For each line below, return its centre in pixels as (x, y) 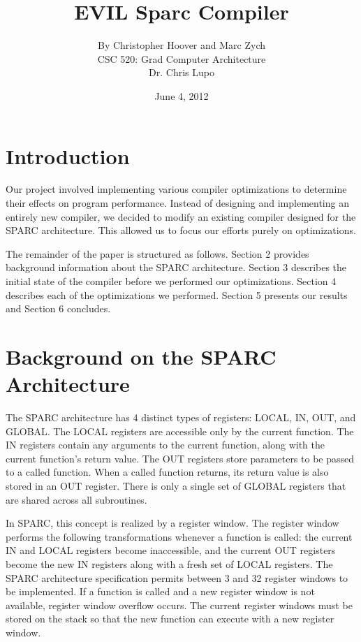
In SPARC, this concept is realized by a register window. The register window (172, 523)
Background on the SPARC (141, 356)
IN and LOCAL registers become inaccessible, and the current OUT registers (171, 550)
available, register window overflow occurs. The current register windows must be (179, 605)
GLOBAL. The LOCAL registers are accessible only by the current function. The (180, 431)
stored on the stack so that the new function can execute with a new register (170, 619)
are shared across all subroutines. (76, 499)
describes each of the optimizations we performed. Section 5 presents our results (177, 294)
